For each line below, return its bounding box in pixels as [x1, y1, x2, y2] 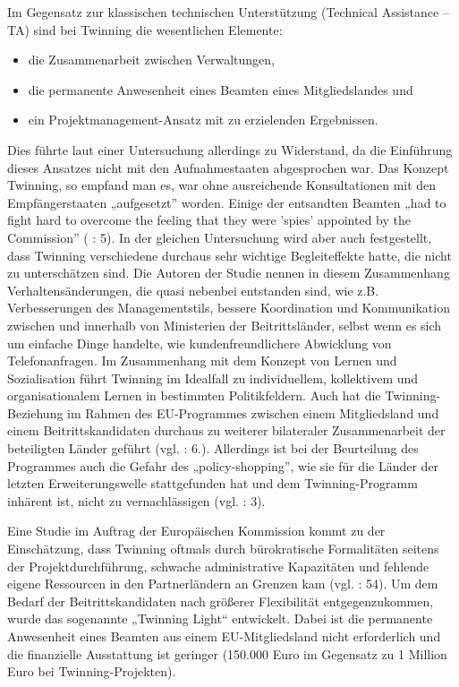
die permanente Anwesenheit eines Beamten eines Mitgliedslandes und [28, 80, 413, 99]
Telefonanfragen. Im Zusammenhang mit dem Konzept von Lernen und [7, 351, 397, 370]
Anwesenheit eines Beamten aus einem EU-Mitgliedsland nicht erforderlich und [7, 627, 441, 645]
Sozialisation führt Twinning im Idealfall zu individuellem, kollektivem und [7, 368, 419, 387]
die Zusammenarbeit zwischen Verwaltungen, [28, 50, 275, 69]
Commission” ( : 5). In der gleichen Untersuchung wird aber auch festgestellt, [7, 228, 432, 246]
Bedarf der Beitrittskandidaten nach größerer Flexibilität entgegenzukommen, [7, 591, 434, 610]
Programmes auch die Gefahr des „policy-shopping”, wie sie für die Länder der [7, 456, 439, 475]
